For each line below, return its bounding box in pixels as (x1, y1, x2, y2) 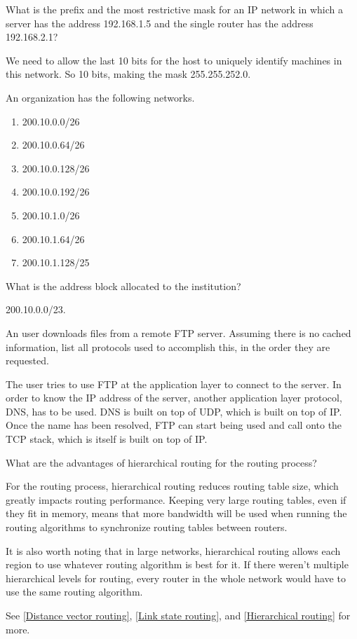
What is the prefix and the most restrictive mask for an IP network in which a (6, 2, 343, 16)
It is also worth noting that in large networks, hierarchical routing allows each (6, 543, 341, 558)
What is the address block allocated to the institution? (6, 278, 241, 293)
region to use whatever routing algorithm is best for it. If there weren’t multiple (6, 557, 349, 572)
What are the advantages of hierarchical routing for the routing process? (6, 455, 317, 469)
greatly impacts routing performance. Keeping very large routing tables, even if (6, 492, 346, 507)
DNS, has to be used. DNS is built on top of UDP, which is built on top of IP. (6, 404, 342, 418)
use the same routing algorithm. (6, 584, 143, 599)
